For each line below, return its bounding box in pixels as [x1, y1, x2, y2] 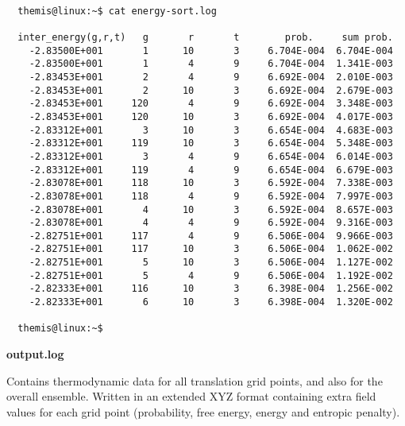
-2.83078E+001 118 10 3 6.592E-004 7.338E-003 [29, 177, 393, 189]
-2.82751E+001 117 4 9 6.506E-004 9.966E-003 [29, 230, 393, 242]
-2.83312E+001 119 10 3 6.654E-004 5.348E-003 [29, 137, 393, 149]
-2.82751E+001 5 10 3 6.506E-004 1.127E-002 [29, 257, 393, 269]
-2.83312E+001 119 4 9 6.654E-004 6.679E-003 [29, 164, 393, 176]
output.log [6, 346, 64, 362]
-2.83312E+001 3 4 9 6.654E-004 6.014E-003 [29, 150, 393, 162]
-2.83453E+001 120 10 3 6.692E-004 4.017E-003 [29, 110, 393, 122]
